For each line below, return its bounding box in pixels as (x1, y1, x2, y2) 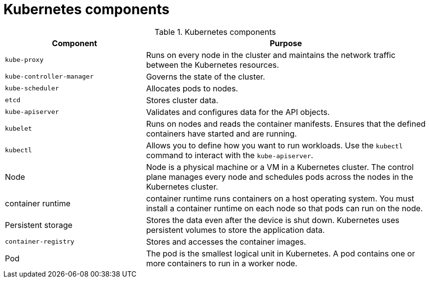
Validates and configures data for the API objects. (146, 107, 330, 117)
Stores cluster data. (146, 95, 219, 105)
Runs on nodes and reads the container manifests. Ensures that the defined (146, 118, 426, 129)
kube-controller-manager (5, 73, 94, 81)
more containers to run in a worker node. (146, 258, 297, 268)
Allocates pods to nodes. (146, 83, 238, 93)
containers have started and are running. (146, 128, 297, 139)
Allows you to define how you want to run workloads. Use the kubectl (146, 140, 403, 150)
